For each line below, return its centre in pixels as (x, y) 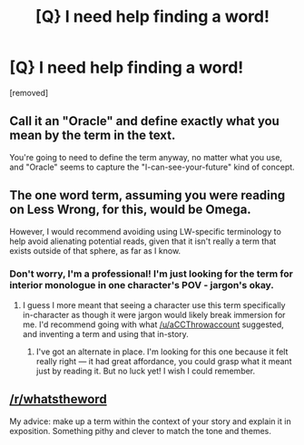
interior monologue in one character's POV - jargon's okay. (142, 285)
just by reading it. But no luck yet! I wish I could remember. (146, 371)
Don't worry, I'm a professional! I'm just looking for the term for (151, 274)
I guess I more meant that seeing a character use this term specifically (154, 305)
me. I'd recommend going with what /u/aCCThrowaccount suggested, (153, 324)
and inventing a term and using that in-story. (105, 334)
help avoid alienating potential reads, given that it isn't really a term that (143, 241)
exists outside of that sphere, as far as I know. (95, 250)
